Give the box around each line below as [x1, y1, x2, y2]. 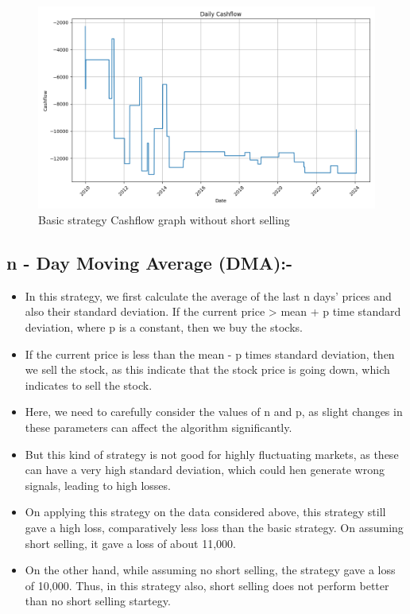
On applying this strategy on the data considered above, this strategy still [25, 503, 386, 520]
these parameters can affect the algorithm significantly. [25, 418, 292, 435]
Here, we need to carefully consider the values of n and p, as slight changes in [25, 403, 403, 420]
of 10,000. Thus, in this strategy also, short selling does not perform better [25, 577, 389, 593]
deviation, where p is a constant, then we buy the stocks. [25, 318, 303, 335]
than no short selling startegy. [25, 593, 171, 609]
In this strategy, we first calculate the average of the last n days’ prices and [25, 287, 392, 304]
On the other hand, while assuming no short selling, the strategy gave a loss [25, 562, 396, 578]
